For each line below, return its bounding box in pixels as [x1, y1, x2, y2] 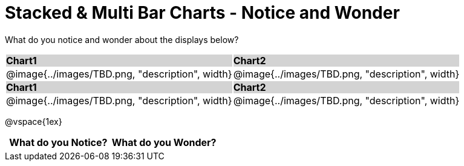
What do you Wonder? [111, 136, 217, 148]
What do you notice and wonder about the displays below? [5, 34, 239, 45]
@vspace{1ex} [5, 116, 62, 127]
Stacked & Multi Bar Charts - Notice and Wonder [5, 2, 400, 23]
